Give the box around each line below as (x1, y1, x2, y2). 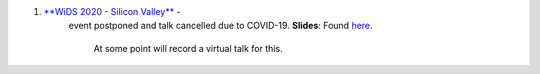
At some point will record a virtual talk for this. (93, 42, 284, 54)
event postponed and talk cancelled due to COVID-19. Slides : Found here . (68, 20, 374, 32)
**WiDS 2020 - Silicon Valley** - (43, 6, 181, 17)
